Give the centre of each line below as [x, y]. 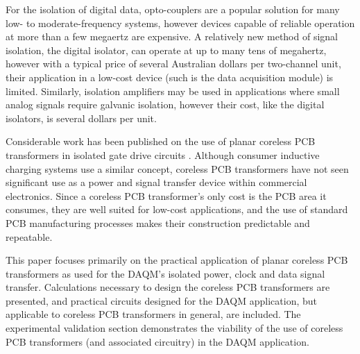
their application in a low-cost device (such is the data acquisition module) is [170, 77]
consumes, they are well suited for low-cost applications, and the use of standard [177, 209]
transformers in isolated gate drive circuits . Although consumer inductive [163, 154]
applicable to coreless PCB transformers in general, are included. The [153, 314]
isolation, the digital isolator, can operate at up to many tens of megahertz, [166, 50]
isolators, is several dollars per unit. [81, 118]
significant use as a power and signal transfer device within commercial [156, 182]
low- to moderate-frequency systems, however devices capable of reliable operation [180, 23]
